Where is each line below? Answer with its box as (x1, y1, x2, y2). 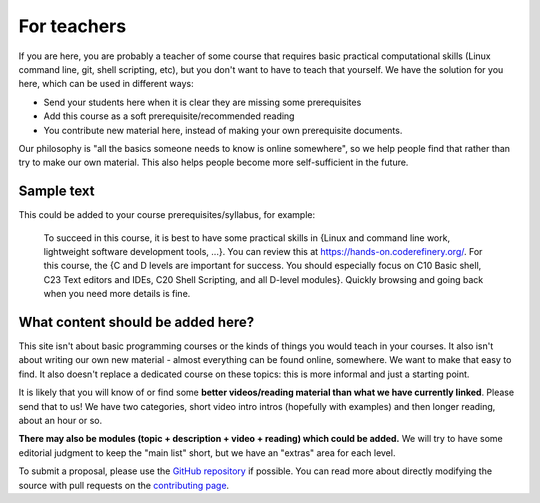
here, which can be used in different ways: (18, 78, 194, 90)
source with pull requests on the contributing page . (18, 479, 230, 491)
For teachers (18, 15, 127, 37)
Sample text (18, 183, 95, 200)
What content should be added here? (18, 313, 255, 330)
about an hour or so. (18, 415, 103, 426)
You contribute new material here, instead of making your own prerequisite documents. (43, 124, 403, 136)
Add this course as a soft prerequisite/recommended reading (43, 110, 295, 122)
